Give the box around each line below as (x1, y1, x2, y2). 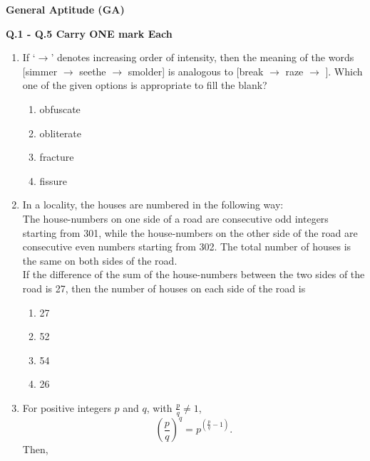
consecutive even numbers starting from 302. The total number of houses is (22, 239, 351, 254)
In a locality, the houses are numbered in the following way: (22, 197, 284, 212)
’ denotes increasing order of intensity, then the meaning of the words (51, 50, 354, 65)
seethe (79, 63, 106, 78)
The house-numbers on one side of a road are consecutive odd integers (22, 211, 329, 226)
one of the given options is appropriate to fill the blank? (22, 78, 267, 92)
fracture (39, 149, 74, 164)
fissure (39, 173, 67, 188)
